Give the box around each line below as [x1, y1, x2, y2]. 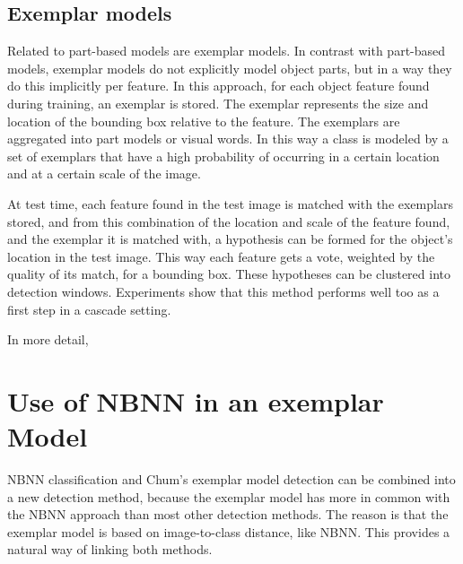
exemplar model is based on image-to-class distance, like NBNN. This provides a [7, 522, 450, 541]
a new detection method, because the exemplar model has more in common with [7, 487, 450, 506]
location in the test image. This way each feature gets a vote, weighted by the [7, 247, 435, 265]
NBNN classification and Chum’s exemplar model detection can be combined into [7, 470, 456, 489]
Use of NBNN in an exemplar [7, 382, 384, 419]
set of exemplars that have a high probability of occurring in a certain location [7, 146, 440, 165]
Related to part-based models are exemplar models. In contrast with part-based [7, 41, 446, 60]
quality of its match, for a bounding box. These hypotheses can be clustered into [7, 265, 450, 283]
